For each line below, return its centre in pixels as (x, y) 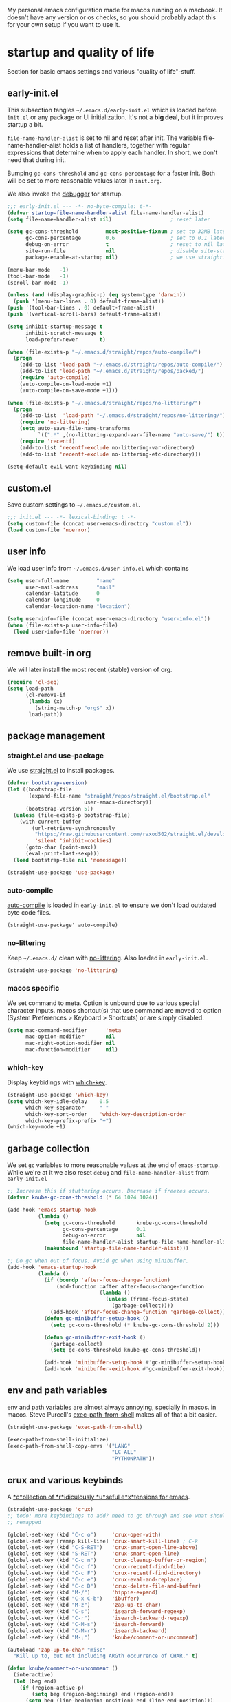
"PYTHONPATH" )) (133, 1459)
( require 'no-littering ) (55, 422)
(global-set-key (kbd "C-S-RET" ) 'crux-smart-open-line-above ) (102, 1548)
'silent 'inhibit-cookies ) (73, 841)
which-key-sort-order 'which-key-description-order (106, 1114)
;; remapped (24, 1522)
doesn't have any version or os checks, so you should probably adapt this (112, 17)
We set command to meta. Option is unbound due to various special (103, 1003)
